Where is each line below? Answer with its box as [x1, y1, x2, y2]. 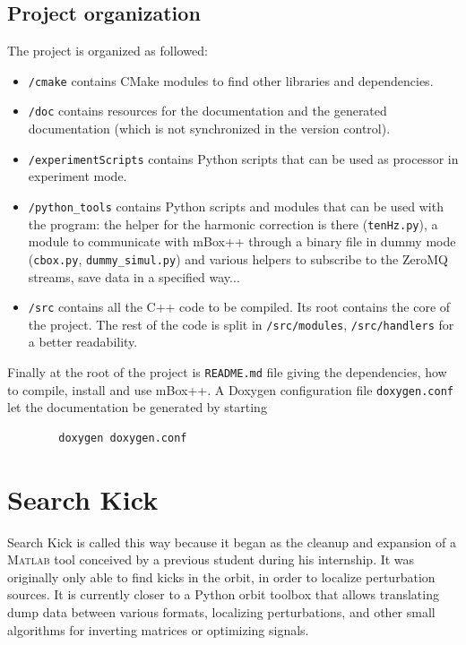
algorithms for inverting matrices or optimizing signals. [7, 620, 309, 639]
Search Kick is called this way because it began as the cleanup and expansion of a [7, 532, 456, 551]
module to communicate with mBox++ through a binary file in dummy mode [28, 232, 456, 251]
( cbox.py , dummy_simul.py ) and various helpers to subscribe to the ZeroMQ [28, 249, 448, 268]
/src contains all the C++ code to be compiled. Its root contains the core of [28, 297, 451, 316]
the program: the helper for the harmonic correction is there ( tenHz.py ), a [28, 214, 438, 233]
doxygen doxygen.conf [58, 431, 187, 444]
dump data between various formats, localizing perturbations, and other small [7, 603, 436, 622]
